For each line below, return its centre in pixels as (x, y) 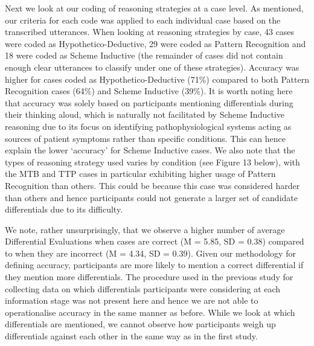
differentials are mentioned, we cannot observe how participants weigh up (140, 324)
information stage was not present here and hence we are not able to (132, 300)
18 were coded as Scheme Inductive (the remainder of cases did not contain (144, 55)
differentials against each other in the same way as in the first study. (131, 336)
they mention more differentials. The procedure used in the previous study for (149, 277)
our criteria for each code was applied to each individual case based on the (143, 20)
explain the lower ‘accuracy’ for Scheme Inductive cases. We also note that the (150, 150)
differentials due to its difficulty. (64, 209)
